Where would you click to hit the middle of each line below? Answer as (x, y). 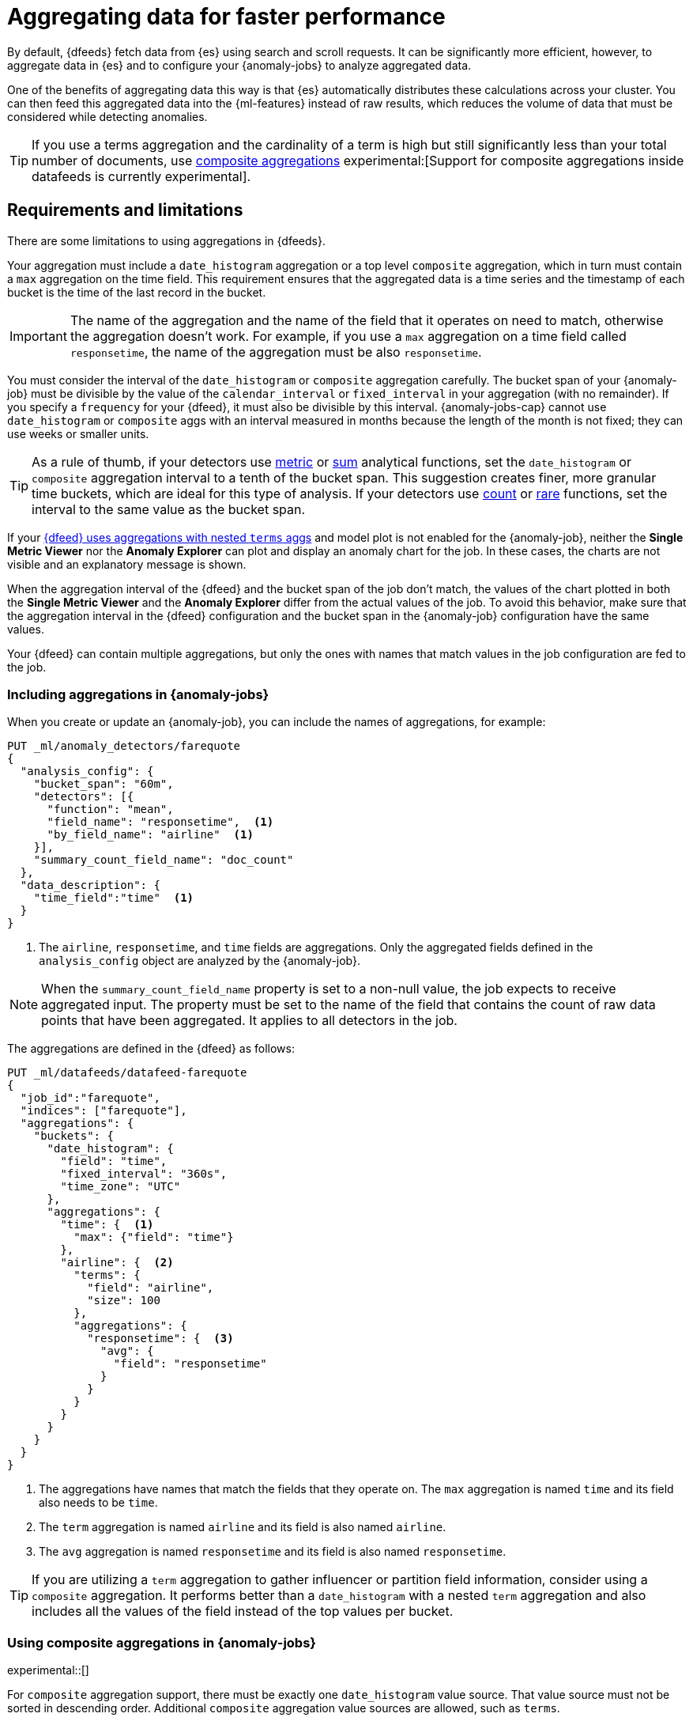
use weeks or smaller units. (78, 433)
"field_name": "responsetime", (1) (160, 822)
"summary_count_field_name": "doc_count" (164, 860)
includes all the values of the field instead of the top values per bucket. (243, 1611)
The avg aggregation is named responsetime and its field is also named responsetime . (273, 1552)
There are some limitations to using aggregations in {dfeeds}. (166, 240)
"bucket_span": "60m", (104, 784)
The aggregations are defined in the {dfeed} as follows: (151, 1049)
